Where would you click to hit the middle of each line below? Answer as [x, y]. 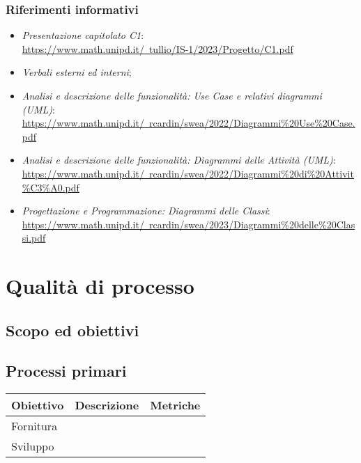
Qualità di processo [100, 286]
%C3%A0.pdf [51, 187]
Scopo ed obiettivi [72, 330]
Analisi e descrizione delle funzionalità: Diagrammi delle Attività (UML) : [179, 160]
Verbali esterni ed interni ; [77, 72]
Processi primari [66, 371]
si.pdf [34, 238]
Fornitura [34, 426]
